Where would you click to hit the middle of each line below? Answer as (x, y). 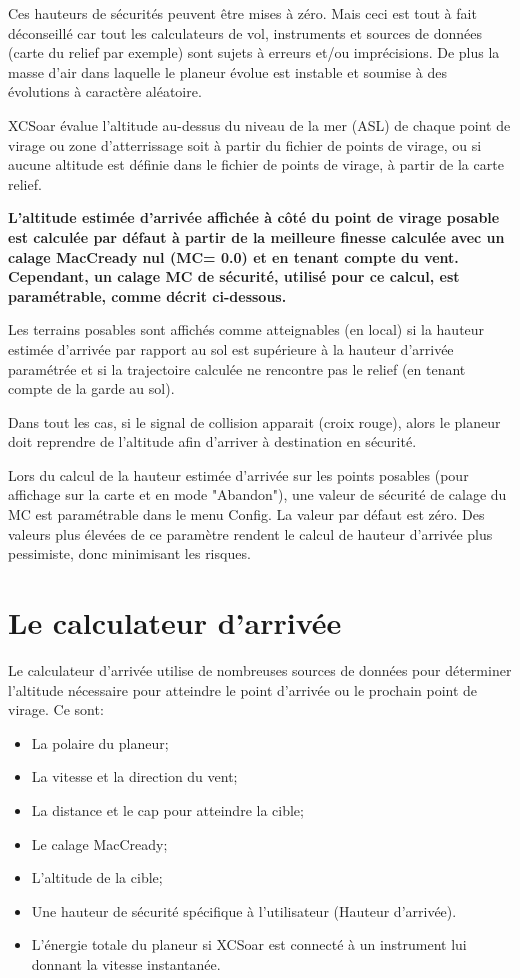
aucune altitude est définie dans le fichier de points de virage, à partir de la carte (256, 164)
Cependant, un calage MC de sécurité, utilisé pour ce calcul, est (234, 276)
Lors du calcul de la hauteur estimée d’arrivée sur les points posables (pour (238, 474)
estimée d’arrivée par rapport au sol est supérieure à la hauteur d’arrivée (231, 348)
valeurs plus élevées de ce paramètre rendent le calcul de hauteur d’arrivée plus (250, 533)
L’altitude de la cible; (97, 877)
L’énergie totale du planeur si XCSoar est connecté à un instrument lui (249, 944)
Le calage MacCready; (99, 843)
